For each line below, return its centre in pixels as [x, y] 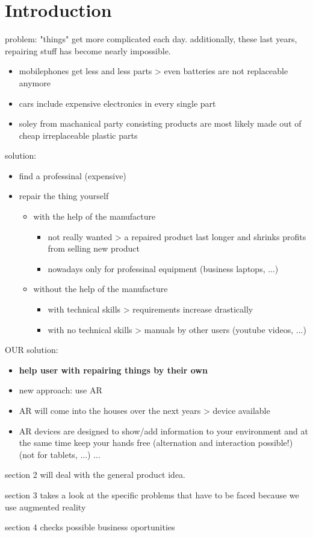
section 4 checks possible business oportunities [90, 527]
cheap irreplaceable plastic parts [78, 135]
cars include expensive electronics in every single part [117, 103]
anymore [35, 82]
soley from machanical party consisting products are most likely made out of [160, 123]
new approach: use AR [60, 390]
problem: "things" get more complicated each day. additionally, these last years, [151, 39]
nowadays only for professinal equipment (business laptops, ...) [163, 268]
